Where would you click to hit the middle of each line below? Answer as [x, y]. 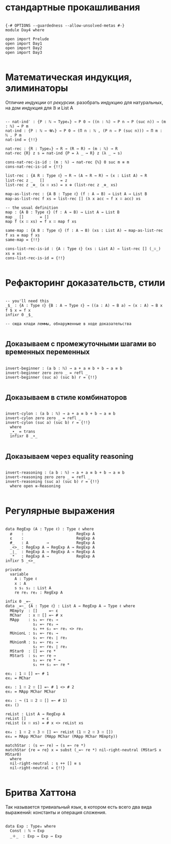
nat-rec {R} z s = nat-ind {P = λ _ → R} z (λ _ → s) [64, 153]
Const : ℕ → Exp [27, 831]
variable [19, 574]
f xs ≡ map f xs [23, 235]
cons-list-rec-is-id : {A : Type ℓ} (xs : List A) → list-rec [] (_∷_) [83, 249]
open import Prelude [27, 39]
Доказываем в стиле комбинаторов [66, 397]
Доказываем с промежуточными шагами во [81, 344]
